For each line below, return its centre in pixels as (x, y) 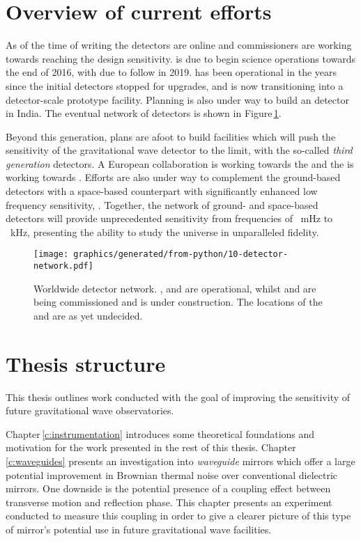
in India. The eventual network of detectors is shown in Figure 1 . (144, 113)
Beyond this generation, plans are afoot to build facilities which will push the (171, 136)
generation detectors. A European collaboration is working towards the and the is (180, 163)
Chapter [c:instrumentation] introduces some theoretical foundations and (160, 433)
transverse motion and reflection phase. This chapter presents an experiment (169, 502)
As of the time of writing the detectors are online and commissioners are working (179, 45)
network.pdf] (63, 266)
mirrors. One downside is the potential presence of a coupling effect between (168, 488)
